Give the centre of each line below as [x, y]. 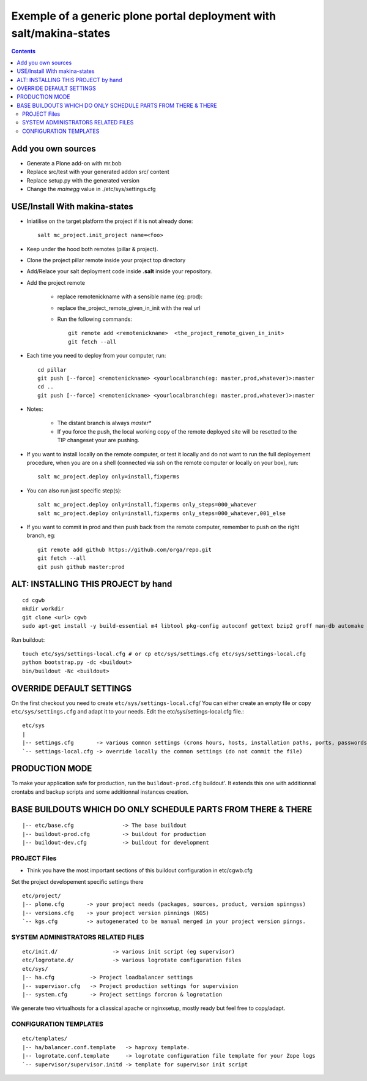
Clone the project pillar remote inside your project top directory [106, 260]
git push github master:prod [81, 567]
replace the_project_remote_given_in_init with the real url [129, 308]
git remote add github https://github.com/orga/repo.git [125, 549]
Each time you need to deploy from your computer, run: [96, 356]
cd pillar [52, 370]
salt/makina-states [61, 33]
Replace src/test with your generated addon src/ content [98, 172]
